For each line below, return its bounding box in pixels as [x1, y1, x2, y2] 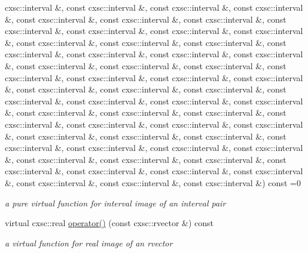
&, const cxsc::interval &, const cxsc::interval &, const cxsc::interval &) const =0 [5, 176, 301, 189]
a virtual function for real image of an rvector [5, 236, 173, 249]
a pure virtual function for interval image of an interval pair [5, 196, 226, 209]
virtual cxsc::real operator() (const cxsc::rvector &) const [5, 217, 214, 229]
